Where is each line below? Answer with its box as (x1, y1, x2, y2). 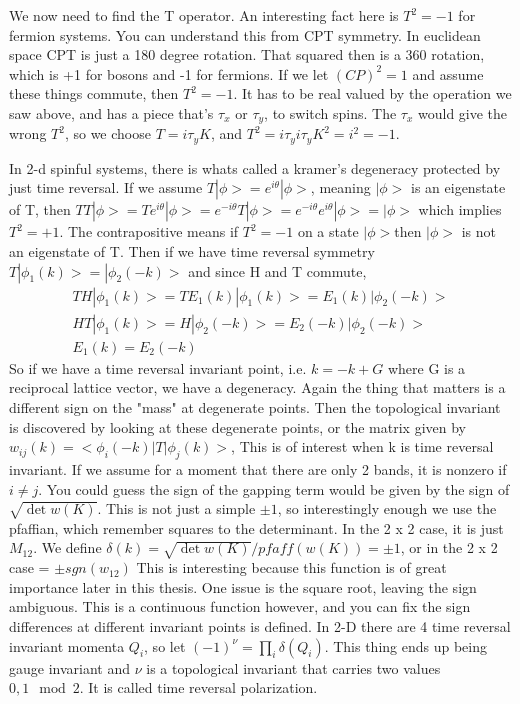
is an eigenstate (411, 177, 506, 198)
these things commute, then (9, 83, 179, 104)
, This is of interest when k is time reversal (231, 436, 494, 457)
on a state (297, 221, 359, 242)
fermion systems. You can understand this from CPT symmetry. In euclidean (9, 24, 481, 45)
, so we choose (64, 123, 151, 144)
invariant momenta (9, 635, 125, 656)
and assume (412, 63, 484, 84)
